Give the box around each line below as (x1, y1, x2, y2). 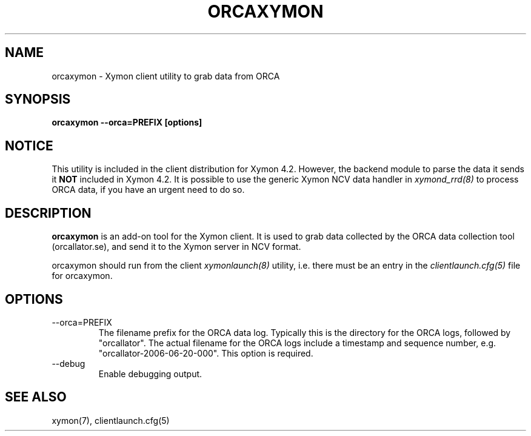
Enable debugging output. (98, 368, 202, 379)
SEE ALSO (5, 389, 67, 405)
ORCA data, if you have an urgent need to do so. (52, 184, 245, 195)
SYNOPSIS (5, 92, 71, 107)
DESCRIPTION (5, 205, 92, 221)
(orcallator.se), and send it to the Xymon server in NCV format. (52, 241, 301, 252)
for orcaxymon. (52, 270, 113, 281)
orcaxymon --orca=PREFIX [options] (52, 117, 202, 128)
